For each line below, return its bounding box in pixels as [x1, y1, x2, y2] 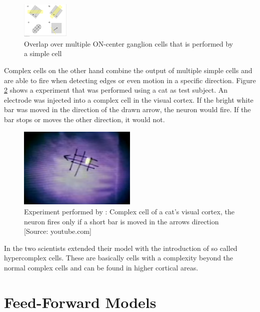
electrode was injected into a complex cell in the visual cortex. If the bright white [4, 94, 253, 105]
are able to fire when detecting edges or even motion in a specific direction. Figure [4, 75, 256, 85]
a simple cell [24, 48, 62, 59]
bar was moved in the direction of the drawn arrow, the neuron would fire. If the [4, 104, 251, 115]
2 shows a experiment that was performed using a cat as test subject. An [4, 85, 228, 95]
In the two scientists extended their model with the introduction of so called [4, 242, 237, 253]
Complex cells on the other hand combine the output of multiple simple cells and [4, 65, 252, 75]
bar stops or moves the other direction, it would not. [4, 114, 165, 124]
